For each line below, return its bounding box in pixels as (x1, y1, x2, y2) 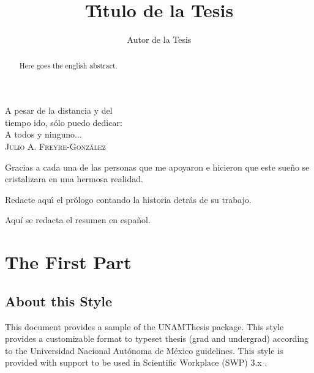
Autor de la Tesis (127, 33, 192, 46)
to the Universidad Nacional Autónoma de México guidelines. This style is (5, 344, 283, 356)
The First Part (5, 249, 132, 275)
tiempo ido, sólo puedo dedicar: (5, 116, 122, 128)
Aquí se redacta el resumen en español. (5, 213, 151, 226)
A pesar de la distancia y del (5, 104, 113, 117)
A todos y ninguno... (5, 128, 82, 141)
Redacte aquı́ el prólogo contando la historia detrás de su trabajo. (5, 193, 252, 205)
